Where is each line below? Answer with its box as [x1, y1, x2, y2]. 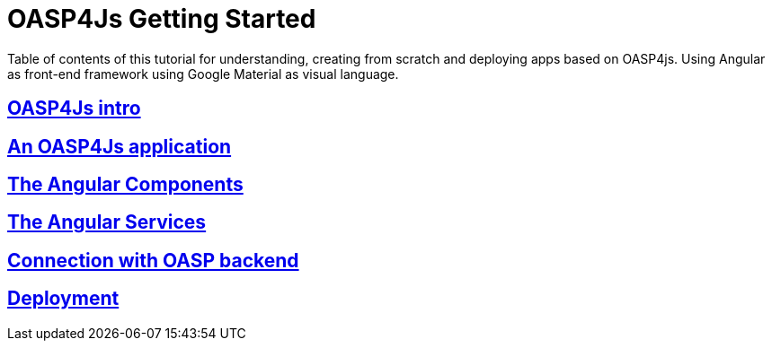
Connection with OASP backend [7, 248, 299, 272]
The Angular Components [7, 173, 244, 196]
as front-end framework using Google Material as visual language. [7, 65, 399, 82]
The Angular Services [7, 211, 207, 234]
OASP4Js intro [7, 97, 141, 120]
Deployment [7, 287, 120, 310]
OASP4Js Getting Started [7, 4, 316, 34]
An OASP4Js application [7, 135, 232, 158]
